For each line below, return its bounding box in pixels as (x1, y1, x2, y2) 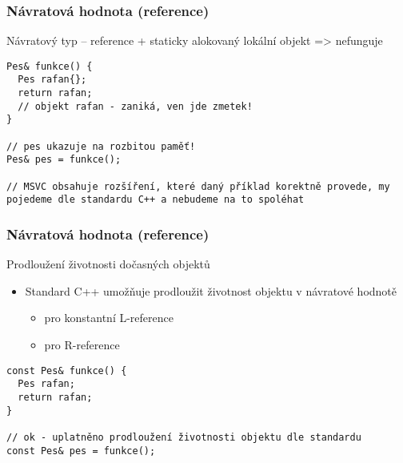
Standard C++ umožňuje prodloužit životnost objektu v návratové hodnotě (25, 282, 397, 299)
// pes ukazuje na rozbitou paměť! (6, 140, 196, 152)
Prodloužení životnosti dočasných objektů (6, 256, 210, 272)
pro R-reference (44, 336, 120, 353)
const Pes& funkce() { (6, 364, 127, 376)
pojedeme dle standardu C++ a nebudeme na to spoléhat (6, 194, 305, 206)
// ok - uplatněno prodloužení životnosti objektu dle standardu (6, 431, 361, 443)
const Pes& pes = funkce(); (6, 445, 156, 457)
